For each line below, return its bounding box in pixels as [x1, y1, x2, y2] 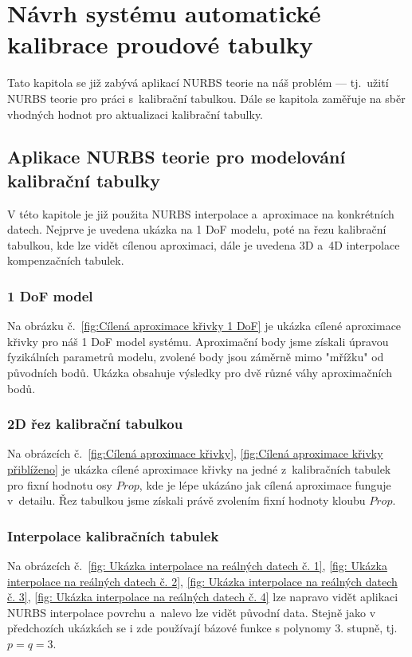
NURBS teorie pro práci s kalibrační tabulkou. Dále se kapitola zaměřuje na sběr [7, 89, 406, 106]
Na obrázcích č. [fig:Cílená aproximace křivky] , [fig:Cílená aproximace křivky [7, 445, 383, 462]
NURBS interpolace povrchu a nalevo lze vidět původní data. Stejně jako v [7, 604, 376, 620]
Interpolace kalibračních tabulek [7, 525, 219, 545]
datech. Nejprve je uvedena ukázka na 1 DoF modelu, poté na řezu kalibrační [7, 221, 386, 238]
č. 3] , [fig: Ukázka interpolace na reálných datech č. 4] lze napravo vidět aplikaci [7, 588, 398, 605]
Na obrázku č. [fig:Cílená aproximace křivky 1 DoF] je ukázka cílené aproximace [7, 317, 402, 334]
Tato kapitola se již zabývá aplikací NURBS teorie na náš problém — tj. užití [7, 74, 389, 91]
